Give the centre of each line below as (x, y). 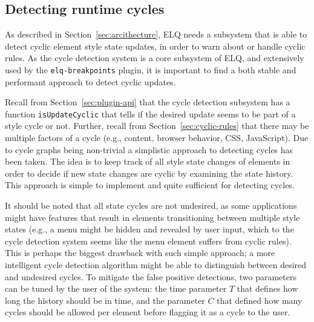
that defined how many (260, 300)
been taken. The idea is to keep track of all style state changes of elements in (148, 161)
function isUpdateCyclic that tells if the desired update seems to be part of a (150, 113)
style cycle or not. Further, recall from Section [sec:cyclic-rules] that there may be (157, 126)
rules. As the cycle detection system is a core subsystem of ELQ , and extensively (155, 58)
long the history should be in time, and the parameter (105, 300)
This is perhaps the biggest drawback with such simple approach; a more (140, 253)
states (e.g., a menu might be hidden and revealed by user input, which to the (149, 229)
